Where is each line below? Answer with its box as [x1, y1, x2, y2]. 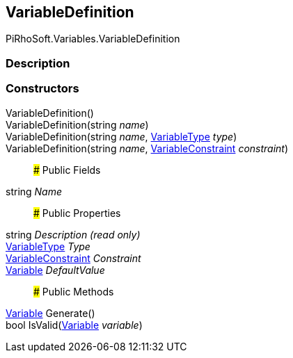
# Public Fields [33, 163, 101, 176]
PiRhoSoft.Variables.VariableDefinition [6, 33, 180, 45]
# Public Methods [33, 285, 114, 298]
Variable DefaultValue [6, 263, 105, 276]
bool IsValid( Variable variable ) [6, 318, 143, 331]
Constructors [6, 81, 79, 96]
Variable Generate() [6, 307, 95, 319]
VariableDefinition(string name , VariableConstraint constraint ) [6, 142, 289, 154]
